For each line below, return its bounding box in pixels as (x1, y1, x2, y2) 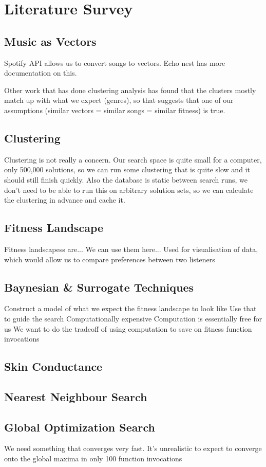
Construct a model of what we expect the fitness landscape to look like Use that (4, 303, 257, 314)
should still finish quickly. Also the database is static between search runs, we (4, 174, 248, 185)
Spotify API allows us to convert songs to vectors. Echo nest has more (4, 57, 225, 68)
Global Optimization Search (4, 419, 155, 435)
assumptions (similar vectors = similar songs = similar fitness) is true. (4, 104, 225, 115)
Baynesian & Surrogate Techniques (4, 279, 194, 295)
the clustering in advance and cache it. (4, 194, 125, 205)
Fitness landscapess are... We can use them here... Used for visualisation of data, (4, 243, 258, 254)
